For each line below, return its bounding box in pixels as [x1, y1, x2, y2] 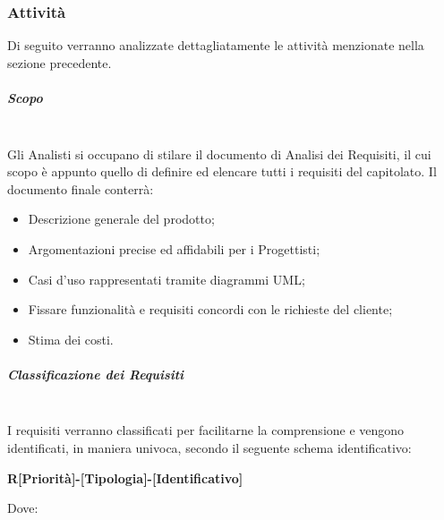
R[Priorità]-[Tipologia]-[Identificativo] [7, 468, 243, 487]
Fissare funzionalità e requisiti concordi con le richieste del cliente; [28, 300, 393, 319]
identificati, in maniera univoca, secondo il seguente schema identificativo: [7, 439, 412, 457]
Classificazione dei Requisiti [7, 364, 184, 383]
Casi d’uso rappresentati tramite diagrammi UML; [28, 269, 305, 288]
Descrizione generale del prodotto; [28, 209, 215, 228]
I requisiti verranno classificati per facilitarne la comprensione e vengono [7, 421, 405, 439]
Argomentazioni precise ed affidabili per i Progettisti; [28, 239, 320, 258]
